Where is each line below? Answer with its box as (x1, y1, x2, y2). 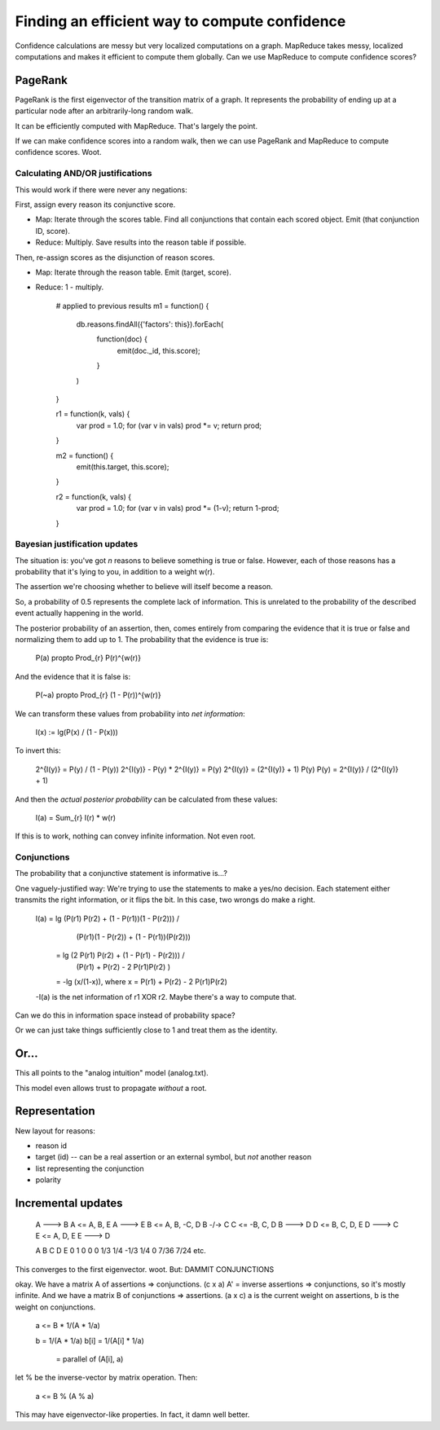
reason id (35, 1141, 68, 1151)
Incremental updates (15, 1196, 123, 1210)
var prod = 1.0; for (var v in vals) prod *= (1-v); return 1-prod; (76, 504, 279, 513)
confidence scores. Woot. (15, 147, 102, 157)
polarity (35, 1175, 61, 1185)
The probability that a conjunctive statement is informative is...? (15, 869, 228, 878)
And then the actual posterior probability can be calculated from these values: (15, 794, 279, 804)
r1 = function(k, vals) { (55, 409, 130, 419)
